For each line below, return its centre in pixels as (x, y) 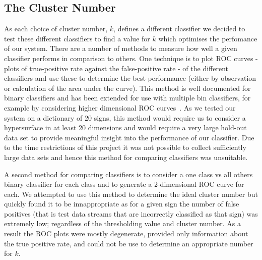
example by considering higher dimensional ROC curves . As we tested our (120, 107)
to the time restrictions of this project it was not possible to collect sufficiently (125, 147)
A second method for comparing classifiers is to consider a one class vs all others (128, 174)
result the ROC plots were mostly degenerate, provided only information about (126, 233)
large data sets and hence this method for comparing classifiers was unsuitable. (126, 157)
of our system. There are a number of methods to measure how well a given (121, 48)
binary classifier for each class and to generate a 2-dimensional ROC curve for (124, 184)
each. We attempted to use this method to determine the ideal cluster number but (131, 194)
